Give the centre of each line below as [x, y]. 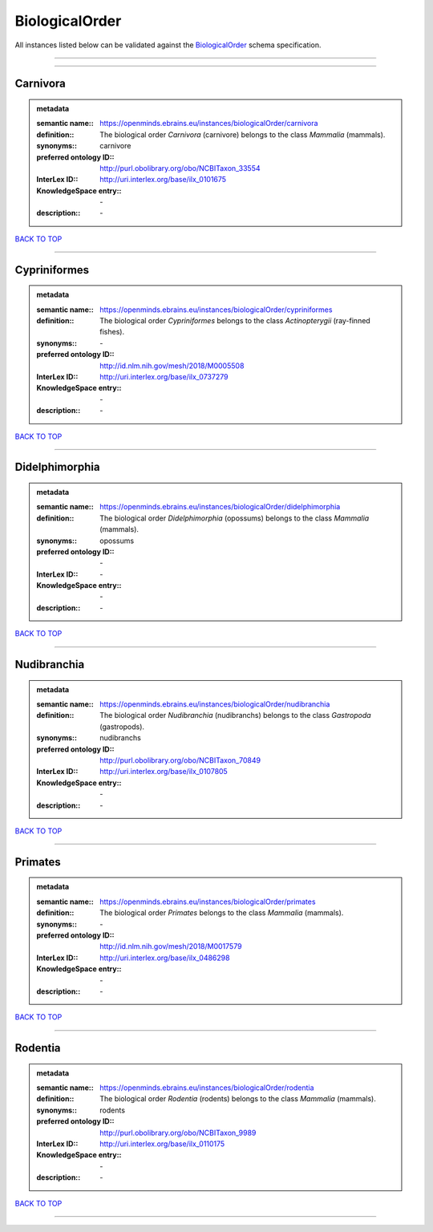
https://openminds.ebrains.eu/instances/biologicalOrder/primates [208, 902]
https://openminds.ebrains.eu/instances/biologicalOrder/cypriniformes [216, 310]
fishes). [112, 332]
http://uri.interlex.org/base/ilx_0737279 [164, 377]
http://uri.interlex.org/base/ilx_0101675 [163, 180]
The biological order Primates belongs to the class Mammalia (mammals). [222, 913]
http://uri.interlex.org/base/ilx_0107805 [164, 772]
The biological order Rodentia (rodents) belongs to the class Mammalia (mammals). [238, 1099]
